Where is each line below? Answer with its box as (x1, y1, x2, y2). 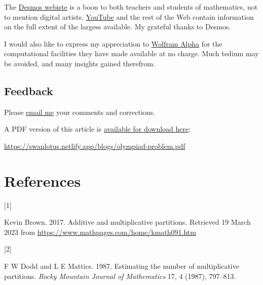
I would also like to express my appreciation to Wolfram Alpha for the (4, 38, 222, 49)
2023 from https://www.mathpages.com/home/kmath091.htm (4, 226, 196, 237)
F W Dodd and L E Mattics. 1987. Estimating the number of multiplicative (4, 261, 239, 271)
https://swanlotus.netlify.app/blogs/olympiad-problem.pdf (4, 140, 185, 151)
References (4, 170, 81, 191)
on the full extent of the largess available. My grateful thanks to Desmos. (4, 21, 231, 32)
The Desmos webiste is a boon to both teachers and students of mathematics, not (4, 2, 258, 12)
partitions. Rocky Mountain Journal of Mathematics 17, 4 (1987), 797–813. (4, 270, 236, 281)
